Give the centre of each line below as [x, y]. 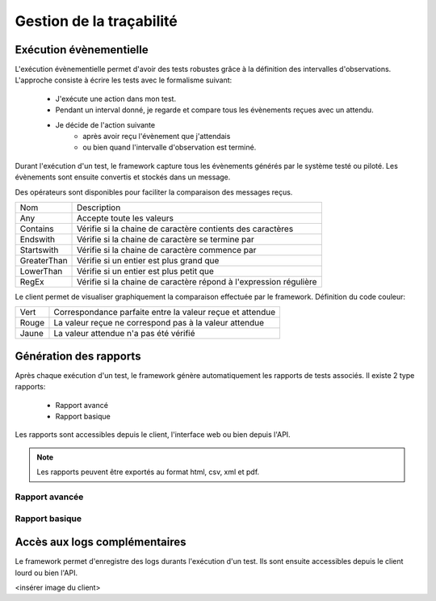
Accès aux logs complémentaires [101, 542]
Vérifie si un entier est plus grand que [148, 260]
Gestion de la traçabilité [96, 21]
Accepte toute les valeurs [125, 218]
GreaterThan [44, 260]
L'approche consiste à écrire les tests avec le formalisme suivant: [124, 80]
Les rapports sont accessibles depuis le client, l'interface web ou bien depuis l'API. [153, 435]
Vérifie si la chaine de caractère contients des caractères [185, 229]
